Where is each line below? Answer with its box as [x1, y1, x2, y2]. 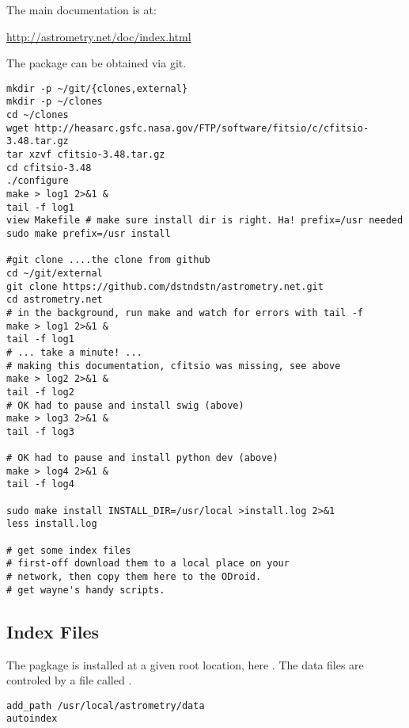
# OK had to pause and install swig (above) [6, 399, 244, 411]
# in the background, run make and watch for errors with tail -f [6, 307, 364, 318]
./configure [6, 175, 69, 187]
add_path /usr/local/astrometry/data [6, 699, 205, 711]
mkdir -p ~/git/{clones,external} [6, 82, 188, 94]
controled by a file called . [6, 672, 132, 688]
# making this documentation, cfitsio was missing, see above [6, 360, 341, 372]
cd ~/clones [6, 109, 69, 121]
